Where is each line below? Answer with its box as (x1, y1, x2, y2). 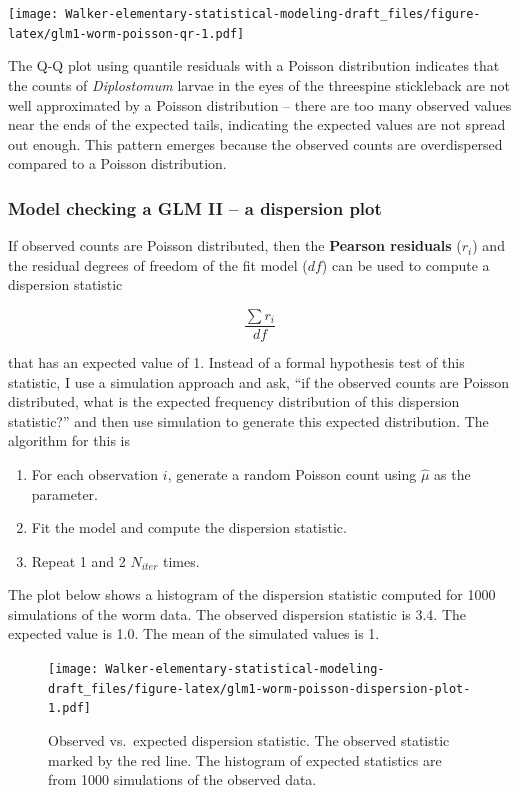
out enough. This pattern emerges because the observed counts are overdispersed (8, 133, 503, 154)
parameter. (31, 483, 98, 504)
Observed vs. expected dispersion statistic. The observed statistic (48, 730, 450, 751)
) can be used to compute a (321, 254, 490, 275)
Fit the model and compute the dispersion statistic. (31, 517, 347, 538)
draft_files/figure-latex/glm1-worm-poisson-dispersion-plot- (48, 681, 471, 696)
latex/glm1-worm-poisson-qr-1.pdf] (8, 26, 245, 41)
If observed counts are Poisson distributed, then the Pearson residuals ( (8, 235, 462, 256)
